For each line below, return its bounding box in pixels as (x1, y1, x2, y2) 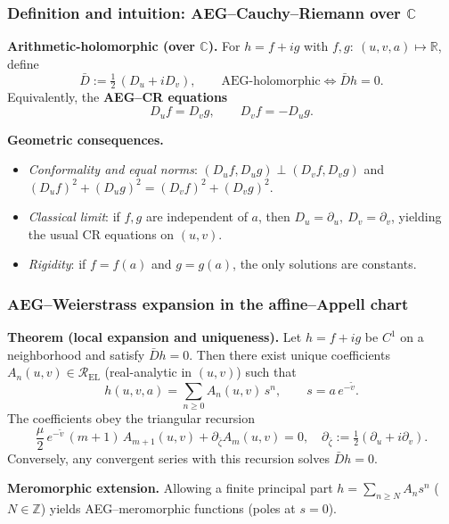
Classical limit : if (28, 207, 120, 226)
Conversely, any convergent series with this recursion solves (7, 448, 330, 467)
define (7, 54, 39, 72)
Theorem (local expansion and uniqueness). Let (7, 328, 302, 346)
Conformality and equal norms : (28, 160, 198, 179)
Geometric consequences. (7, 129, 164, 148)
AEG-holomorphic (221, 74, 321, 87)
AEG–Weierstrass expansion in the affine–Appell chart (7, 292, 409, 314)
